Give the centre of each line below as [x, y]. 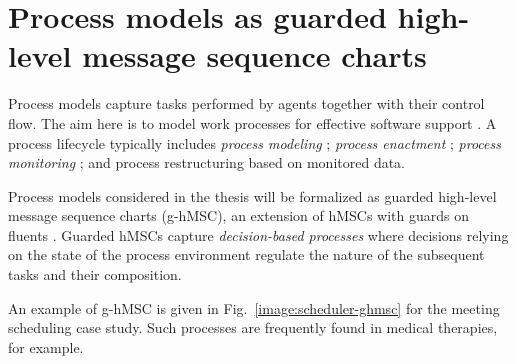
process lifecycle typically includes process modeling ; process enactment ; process [254, 142]
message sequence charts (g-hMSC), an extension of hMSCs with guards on [239, 215]
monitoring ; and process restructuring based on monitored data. [207, 162]
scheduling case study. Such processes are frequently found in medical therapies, [253, 327]
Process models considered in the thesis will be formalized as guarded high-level [252, 195]
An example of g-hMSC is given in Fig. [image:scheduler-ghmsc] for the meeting [254, 307]
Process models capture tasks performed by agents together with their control [246, 103]
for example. [46, 346]
